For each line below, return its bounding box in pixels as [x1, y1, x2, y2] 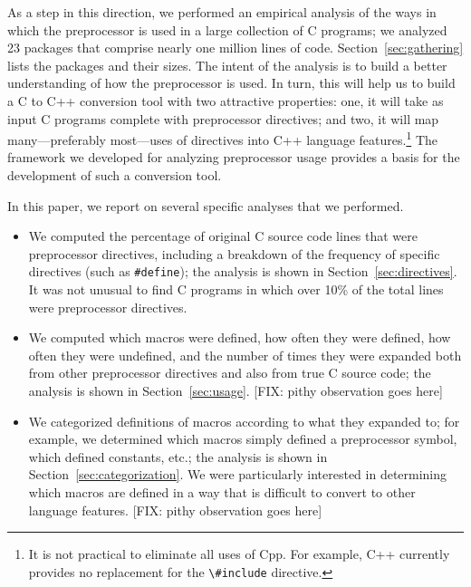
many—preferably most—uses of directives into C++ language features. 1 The [7, 128, 437, 149]
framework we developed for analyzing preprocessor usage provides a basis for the [7, 148, 460, 167]
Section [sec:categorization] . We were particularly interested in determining [28, 465, 447, 484]
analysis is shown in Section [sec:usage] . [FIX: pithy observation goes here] [28, 381, 443, 399]
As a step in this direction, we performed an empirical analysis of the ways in [7, 3, 437, 21]
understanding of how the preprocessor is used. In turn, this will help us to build [7, 73, 456, 92]
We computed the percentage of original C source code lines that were [28, 226, 418, 245]
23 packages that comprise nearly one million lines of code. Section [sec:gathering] [7, 38, 464, 57]
